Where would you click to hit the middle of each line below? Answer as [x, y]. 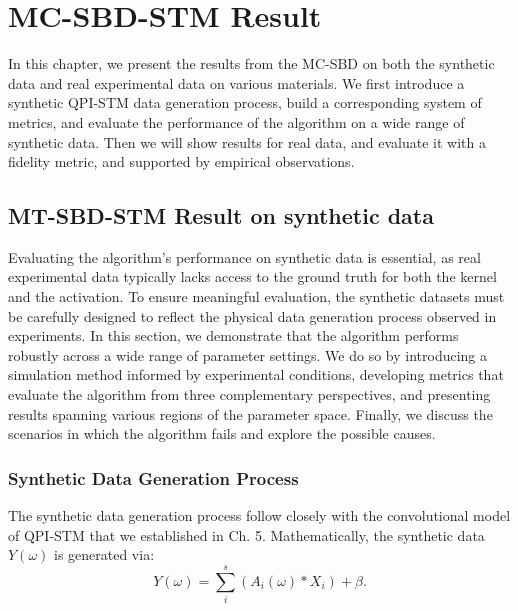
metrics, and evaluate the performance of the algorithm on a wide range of [236, 121]
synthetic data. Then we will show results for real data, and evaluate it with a [247, 141]
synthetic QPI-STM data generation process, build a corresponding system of [245, 102]
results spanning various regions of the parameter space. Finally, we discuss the [250, 413]
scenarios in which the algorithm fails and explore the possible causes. [222, 433]
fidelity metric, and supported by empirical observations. [181, 161]
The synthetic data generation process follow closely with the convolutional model [259, 515]
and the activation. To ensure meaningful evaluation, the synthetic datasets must [256, 296]
